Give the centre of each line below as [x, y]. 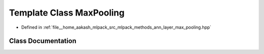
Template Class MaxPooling [67, 13]
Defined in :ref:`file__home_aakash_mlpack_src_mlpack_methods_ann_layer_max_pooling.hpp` [116, 27]
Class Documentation [43, 41]
